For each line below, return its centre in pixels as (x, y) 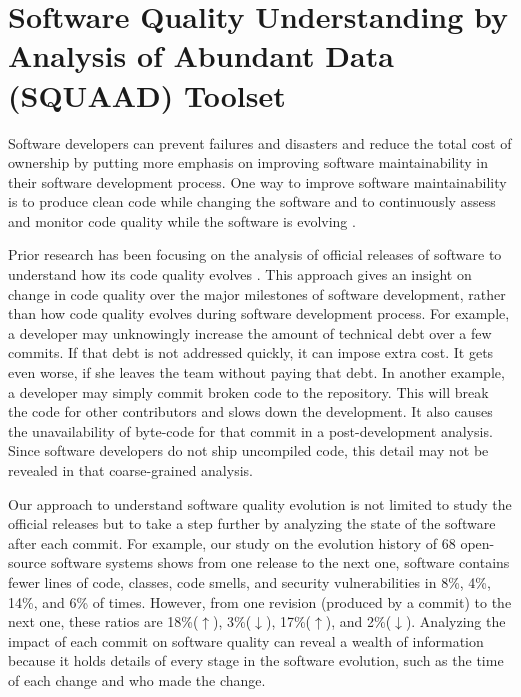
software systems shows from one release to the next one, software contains (280, 562)
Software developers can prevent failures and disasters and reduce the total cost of (260, 142)
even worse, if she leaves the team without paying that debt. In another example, (256, 372)
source (27, 562)
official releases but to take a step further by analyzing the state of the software (252, 523)
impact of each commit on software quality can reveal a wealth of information (246, 640)
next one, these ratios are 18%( (103, 621)
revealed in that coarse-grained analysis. (130, 470)
